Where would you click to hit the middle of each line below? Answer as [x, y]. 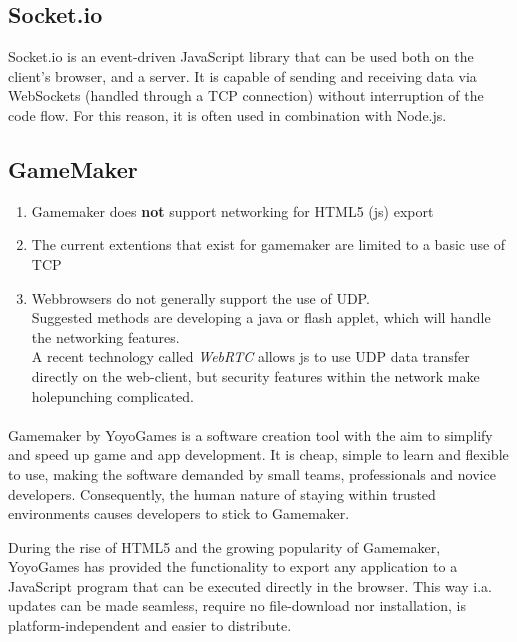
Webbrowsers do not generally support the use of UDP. [200, 297]
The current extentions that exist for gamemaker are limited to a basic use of [268, 244]
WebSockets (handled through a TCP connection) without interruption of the [246, 95]
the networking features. [105, 336]
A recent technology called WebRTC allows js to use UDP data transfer [250, 356]
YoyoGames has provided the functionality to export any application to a [233, 566]
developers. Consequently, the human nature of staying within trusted [222, 493]
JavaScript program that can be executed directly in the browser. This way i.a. [250, 585]
